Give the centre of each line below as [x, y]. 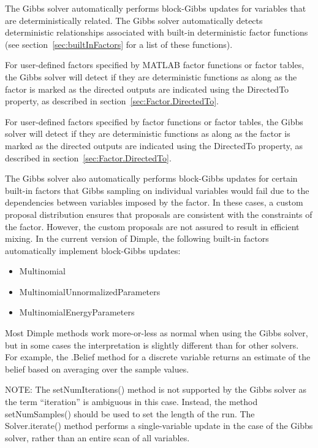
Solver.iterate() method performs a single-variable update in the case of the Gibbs [159, 426]
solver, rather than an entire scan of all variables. [97, 437]
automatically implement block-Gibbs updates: [93, 250]
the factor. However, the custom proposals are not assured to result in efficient [152, 226]
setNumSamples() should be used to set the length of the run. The [130, 413]
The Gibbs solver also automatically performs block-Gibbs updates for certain [151, 178]
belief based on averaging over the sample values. [97, 369]
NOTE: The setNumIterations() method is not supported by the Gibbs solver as [156, 389]
